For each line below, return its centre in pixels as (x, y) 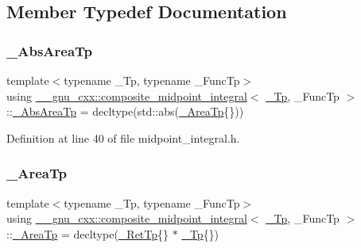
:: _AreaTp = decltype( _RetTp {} (88, 233)
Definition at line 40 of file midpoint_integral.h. (123, 137)
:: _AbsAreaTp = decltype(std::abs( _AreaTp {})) (125, 111)
